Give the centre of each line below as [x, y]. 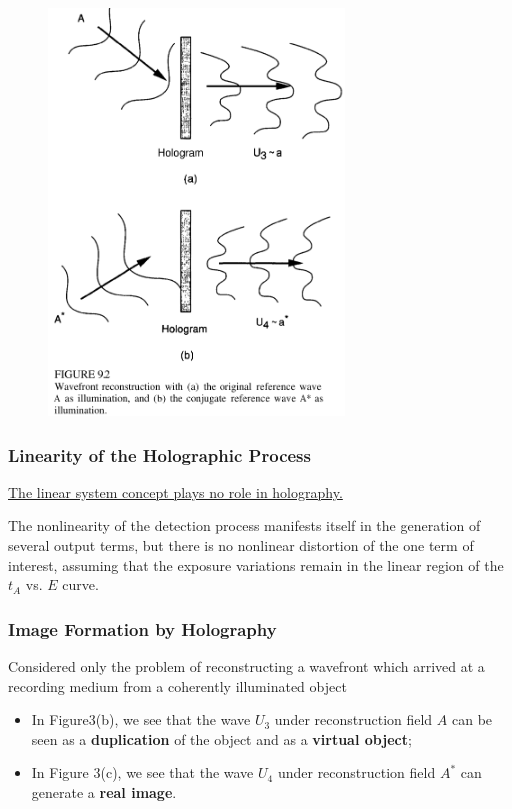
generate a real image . [104, 792]
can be [472, 719]
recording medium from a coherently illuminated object [177, 685]
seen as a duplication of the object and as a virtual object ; [221, 738]
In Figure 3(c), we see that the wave [142, 772]
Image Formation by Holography [142, 628]
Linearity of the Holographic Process [159, 454]
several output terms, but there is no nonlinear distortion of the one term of [241, 545]
